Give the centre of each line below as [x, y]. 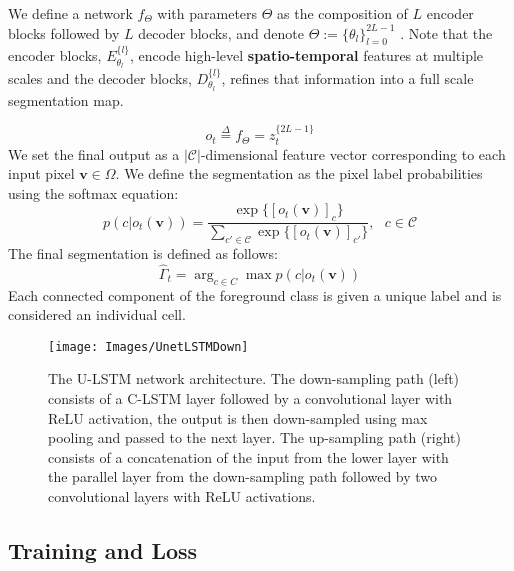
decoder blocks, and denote [221, 32]
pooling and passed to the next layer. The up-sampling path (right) [254, 437]
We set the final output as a [94, 153]
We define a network [70, 13]
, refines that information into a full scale [347, 77]
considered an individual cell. [97, 314]
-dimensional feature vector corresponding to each [353, 153]
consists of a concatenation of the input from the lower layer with [248, 456]
